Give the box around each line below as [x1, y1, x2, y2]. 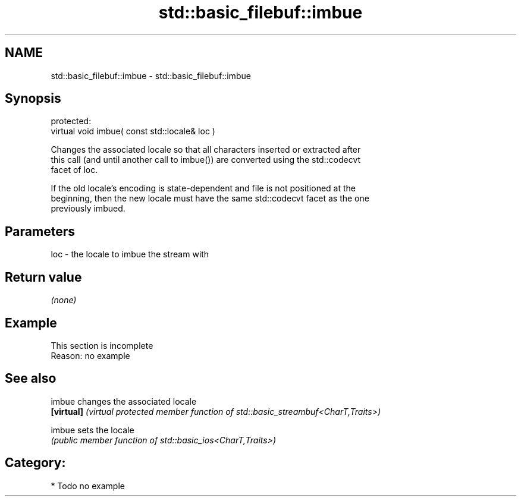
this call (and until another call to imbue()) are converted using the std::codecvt [51, 155, 361, 165]
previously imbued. [51, 203, 125, 214]
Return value [5, 269, 82, 285]
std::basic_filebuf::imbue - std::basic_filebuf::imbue [51, 70, 251, 81]
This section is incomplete [51, 340, 153, 351]
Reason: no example [51, 350, 130, 361]
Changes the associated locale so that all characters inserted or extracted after [51, 144, 361, 155]
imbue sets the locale [51, 424, 134, 435]
